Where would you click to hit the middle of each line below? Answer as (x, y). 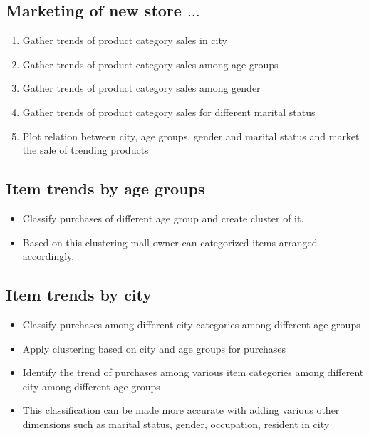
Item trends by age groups (105, 188)
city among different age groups (91, 386)
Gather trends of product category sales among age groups (150, 64)
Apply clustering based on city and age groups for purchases (154, 348)
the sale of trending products (85, 150)
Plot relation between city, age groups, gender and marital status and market (191, 136)
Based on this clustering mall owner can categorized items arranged (170, 242)
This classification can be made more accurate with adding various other (181, 410)
